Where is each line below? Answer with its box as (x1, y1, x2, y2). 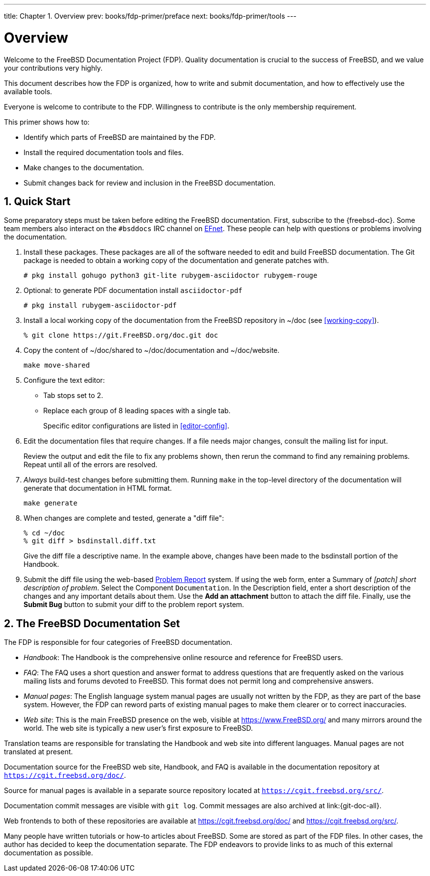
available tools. (4, 87, 53, 96)
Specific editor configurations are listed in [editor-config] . (43, 422, 229, 430)
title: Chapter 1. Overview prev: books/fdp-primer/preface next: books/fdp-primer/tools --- (4, 12, 296, 20)
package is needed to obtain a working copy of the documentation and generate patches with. (24, 256, 329, 265)
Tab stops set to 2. (43, 391, 103, 400)
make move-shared (24, 361, 90, 370)
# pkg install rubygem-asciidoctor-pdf (24, 301, 177, 310)
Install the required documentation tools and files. (24, 148, 184, 157)
